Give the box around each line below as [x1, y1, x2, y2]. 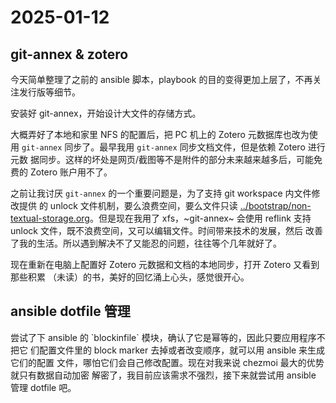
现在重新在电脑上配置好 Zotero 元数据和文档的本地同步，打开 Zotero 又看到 [10, 259, 320, 270]
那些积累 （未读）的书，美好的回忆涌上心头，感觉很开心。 [10, 271, 250, 283]
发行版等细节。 [18, 86, 81, 98]
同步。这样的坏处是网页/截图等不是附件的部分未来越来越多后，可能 [38, 154, 314, 165]
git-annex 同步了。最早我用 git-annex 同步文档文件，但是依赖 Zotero [21, 141, 306, 153]
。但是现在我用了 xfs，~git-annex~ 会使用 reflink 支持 [89, 212, 312, 224]
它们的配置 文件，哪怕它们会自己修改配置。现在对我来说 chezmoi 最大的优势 [10, 356, 325, 368]
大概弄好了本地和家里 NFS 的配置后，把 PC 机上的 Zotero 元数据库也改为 [10, 129, 310, 140]
